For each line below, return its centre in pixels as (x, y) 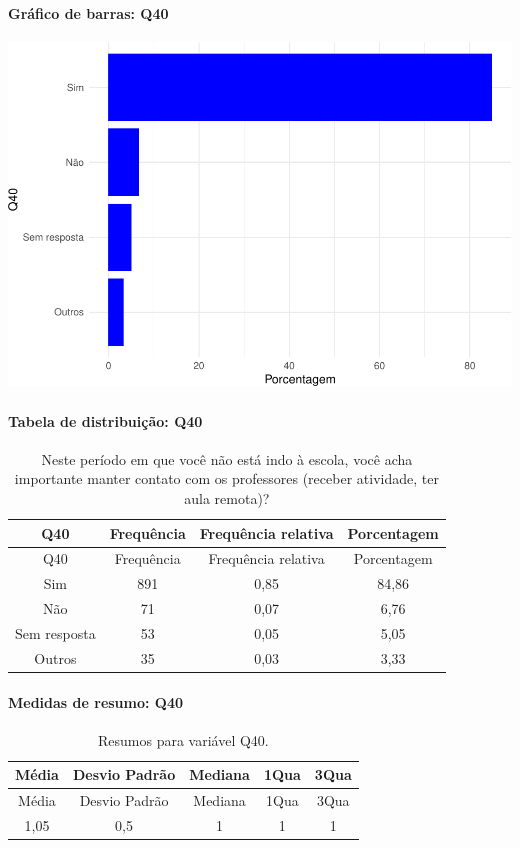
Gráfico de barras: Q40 (88, 12)
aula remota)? (227, 498)
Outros (55, 657)
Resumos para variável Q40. (183, 739)
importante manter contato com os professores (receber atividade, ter (226, 478)
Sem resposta (55, 633)
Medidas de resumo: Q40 (96, 701)
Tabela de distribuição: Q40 (105, 420)
